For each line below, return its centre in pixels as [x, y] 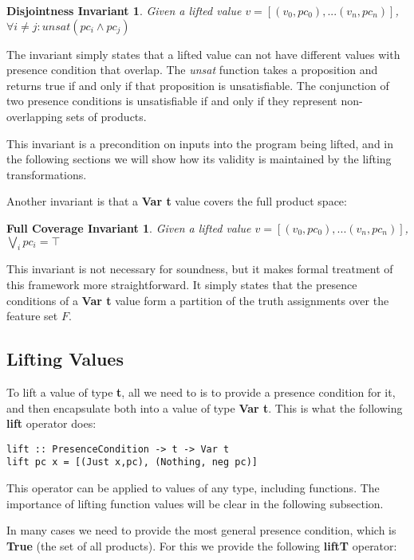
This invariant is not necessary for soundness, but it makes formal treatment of [200, 269]
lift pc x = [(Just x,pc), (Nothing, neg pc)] [132, 462]
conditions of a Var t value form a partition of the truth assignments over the [198, 300]
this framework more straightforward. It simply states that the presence [182, 284]
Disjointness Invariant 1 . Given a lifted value [124, 10]
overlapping [35, 116]
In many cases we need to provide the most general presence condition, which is [201, 530]
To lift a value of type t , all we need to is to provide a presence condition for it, [201, 392]
